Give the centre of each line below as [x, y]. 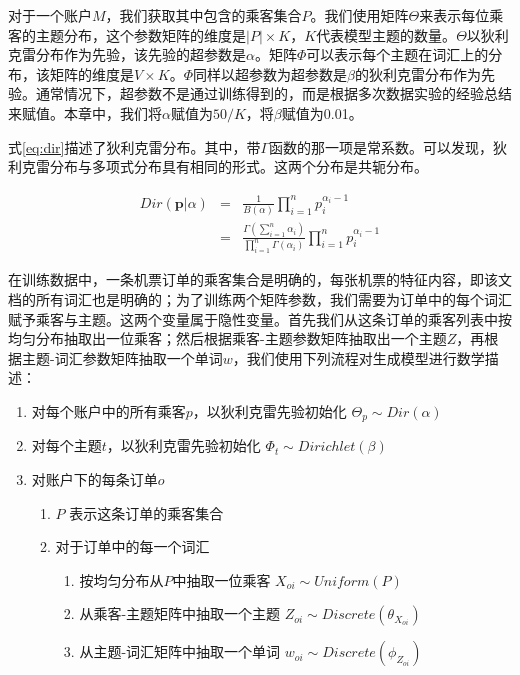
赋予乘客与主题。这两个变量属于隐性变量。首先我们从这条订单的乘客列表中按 [260, 318]
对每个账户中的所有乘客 [108, 410]
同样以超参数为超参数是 [269, 73]
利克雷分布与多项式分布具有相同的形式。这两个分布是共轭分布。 [218, 166]
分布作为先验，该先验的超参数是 [140, 54]
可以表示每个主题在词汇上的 [397, 54]
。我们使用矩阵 [359, 15]
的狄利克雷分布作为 [417, 73]
